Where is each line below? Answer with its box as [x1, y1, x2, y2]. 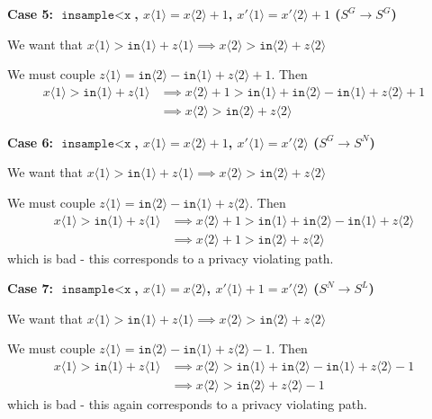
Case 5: [7, 4, 54, 22]
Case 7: [7, 279, 54, 298]
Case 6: [7, 132, 54, 151]
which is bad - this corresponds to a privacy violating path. [7, 248, 334, 267]
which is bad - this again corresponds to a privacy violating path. [7, 395, 367, 414]
